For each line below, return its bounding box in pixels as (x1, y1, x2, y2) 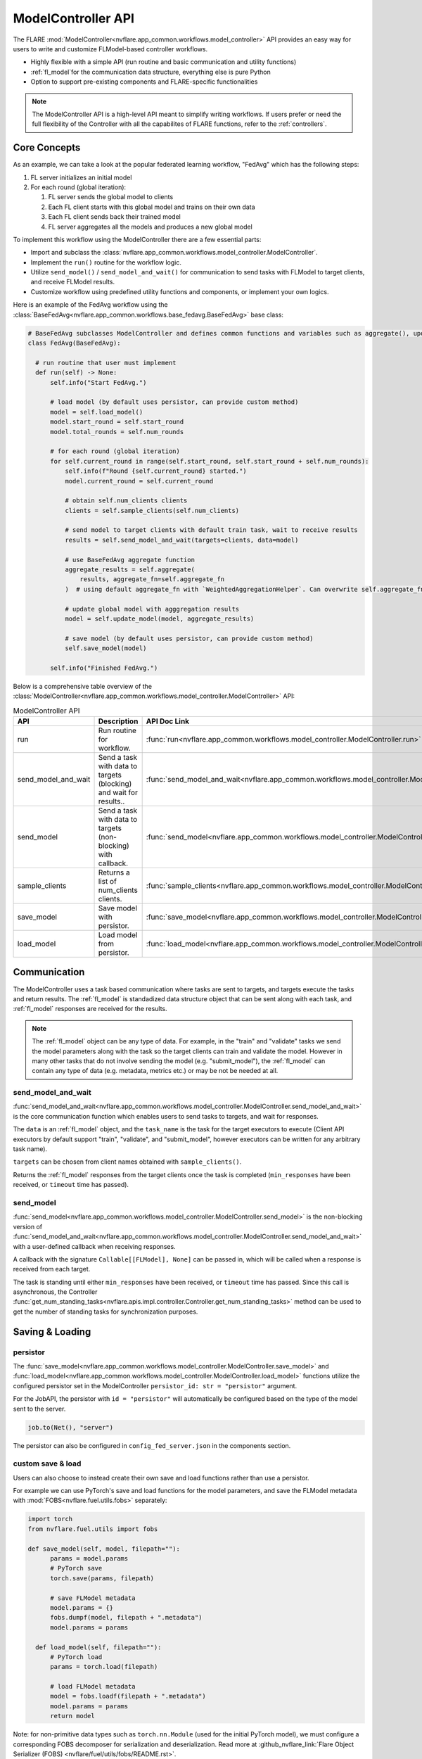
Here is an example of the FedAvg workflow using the (13, 300, 168, 309)
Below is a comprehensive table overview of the (13, 682, 153, 690)
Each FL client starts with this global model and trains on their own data (48, 203, 256, 211)
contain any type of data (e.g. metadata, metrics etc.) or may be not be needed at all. (32, 1067, 279, 1075)
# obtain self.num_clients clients (64, 497, 188, 504)
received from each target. (13, 1265, 91, 1274)
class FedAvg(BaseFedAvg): (27, 339, 121, 348)
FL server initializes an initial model (30, 173, 132, 182)
